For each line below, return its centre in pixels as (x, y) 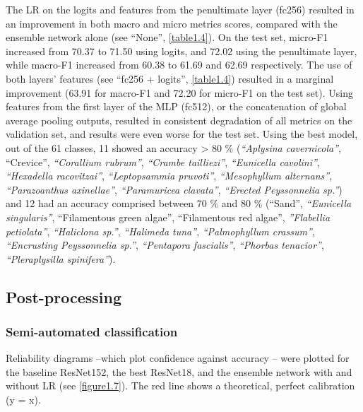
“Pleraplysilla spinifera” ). (61, 258)
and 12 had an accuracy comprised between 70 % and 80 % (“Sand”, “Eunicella (179, 203)
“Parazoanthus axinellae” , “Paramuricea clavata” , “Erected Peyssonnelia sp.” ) (174, 189)
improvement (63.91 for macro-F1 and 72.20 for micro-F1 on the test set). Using (179, 92)
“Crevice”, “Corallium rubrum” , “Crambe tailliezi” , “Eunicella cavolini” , (163, 161)
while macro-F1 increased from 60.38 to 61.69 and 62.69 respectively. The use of (179, 65)
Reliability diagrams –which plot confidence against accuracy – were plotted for (178, 358)
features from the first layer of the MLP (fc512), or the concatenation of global (176, 106)
